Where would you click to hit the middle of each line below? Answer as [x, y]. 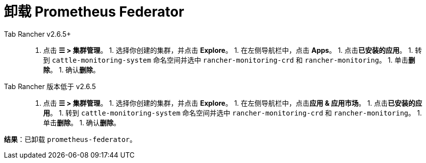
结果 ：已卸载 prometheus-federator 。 [70, 139]
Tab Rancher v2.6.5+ [38, 34]
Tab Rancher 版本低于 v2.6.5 [50, 86]
